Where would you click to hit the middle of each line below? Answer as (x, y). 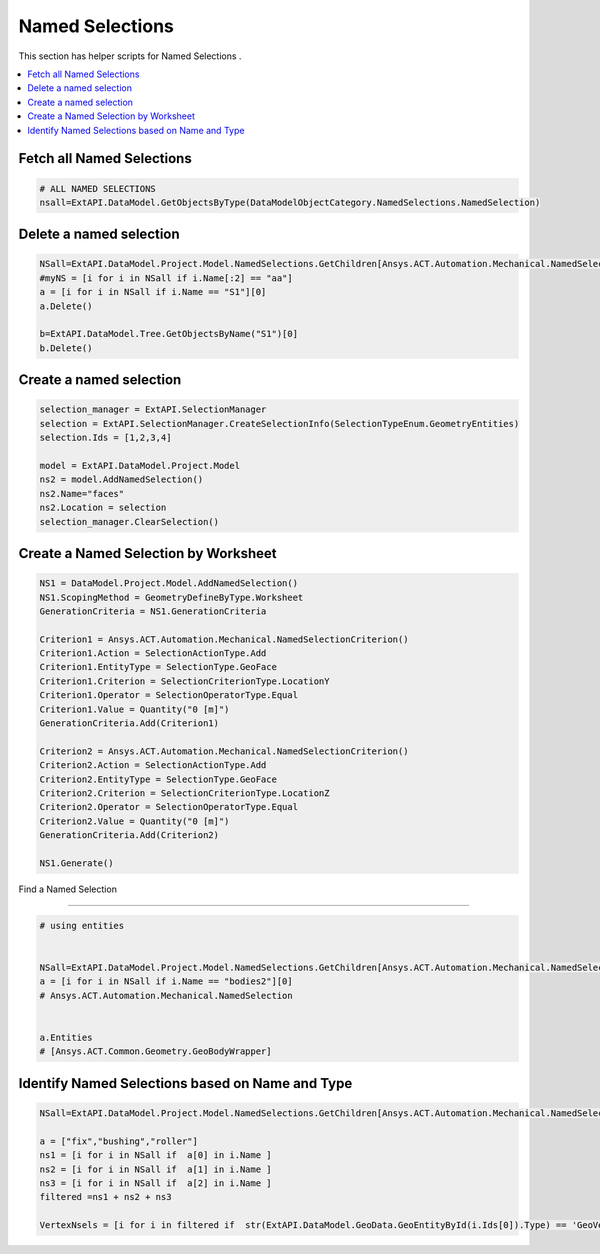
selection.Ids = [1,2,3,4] (105, 438)
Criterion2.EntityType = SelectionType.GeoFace (158, 779)
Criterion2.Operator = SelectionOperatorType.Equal (169, 807)
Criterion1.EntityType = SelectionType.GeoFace (158, 667)
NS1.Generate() (76, 863)
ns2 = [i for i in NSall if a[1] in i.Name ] (155, 1169)
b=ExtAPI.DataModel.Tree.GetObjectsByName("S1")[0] (169, 334)
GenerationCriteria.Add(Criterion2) (129, 835)
